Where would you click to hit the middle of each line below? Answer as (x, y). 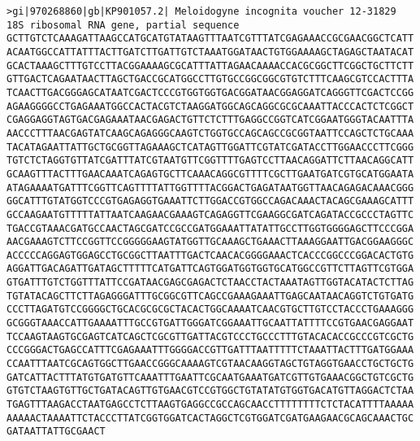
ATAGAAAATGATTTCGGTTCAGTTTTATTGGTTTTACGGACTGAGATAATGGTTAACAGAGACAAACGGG (210, 188)
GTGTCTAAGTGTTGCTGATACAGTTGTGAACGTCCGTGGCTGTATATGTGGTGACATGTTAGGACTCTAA (210, 391)
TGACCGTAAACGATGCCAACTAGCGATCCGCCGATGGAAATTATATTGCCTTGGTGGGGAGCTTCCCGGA (210, 228)
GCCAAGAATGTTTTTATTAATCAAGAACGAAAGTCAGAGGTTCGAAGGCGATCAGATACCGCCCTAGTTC (210, 214)
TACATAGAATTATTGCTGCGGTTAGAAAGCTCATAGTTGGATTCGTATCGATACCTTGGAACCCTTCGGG (210, 147)
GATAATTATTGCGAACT (56, 432)
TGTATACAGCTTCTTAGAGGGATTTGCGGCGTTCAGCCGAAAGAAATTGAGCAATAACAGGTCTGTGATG (210, 296)
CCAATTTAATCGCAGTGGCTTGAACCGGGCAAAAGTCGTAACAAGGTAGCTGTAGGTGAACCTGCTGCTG (210, 364)
